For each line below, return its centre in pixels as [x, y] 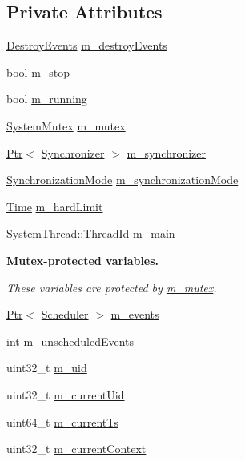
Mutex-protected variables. [83, 260]
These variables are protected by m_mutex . [112, 287]
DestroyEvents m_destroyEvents [87, 45]
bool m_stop [38, 72]
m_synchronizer [166, 152]
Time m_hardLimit [55, 206]
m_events [135, 314]
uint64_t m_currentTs [62, 421]
